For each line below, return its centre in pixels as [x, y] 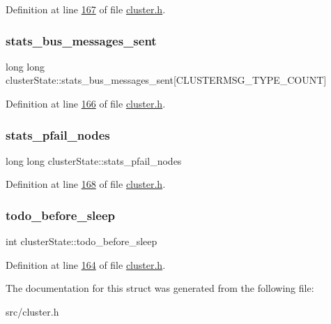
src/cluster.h [32, 311]
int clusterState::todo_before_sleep [82, 241]
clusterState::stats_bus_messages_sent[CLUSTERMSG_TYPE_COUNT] [166, 80]
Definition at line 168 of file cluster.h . [86, 184]
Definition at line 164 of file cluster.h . [86, 264]
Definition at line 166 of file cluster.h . [86, 103]
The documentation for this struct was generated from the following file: [160, 288]
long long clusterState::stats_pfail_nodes [94, 160]
